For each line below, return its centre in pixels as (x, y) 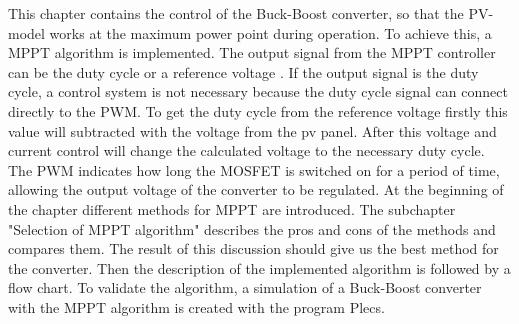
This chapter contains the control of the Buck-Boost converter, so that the (236, 13)
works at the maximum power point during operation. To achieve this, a (270, 32)
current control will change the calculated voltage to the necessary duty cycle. (246, 150)
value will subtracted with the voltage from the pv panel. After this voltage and (252, 130)
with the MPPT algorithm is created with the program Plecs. (196, 306)
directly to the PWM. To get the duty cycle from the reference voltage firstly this (258, 110)
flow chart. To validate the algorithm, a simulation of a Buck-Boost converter (245, 287)
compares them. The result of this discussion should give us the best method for (253, 248)
